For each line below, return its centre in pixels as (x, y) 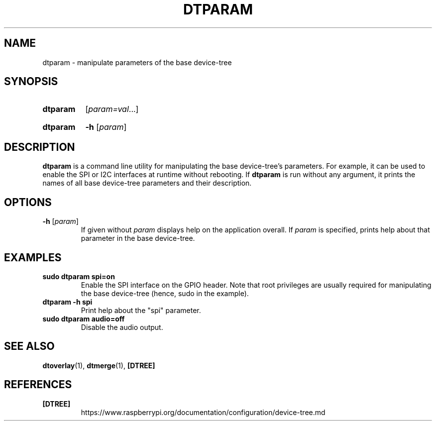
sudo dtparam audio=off (84, 319)
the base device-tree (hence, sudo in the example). (165, 293)
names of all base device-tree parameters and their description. (147, 183)
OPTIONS (28, 202)
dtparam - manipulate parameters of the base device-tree (137, 62)
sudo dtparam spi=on (79, 276)
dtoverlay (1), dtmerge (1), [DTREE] (99, 365)
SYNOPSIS (31, 82)
